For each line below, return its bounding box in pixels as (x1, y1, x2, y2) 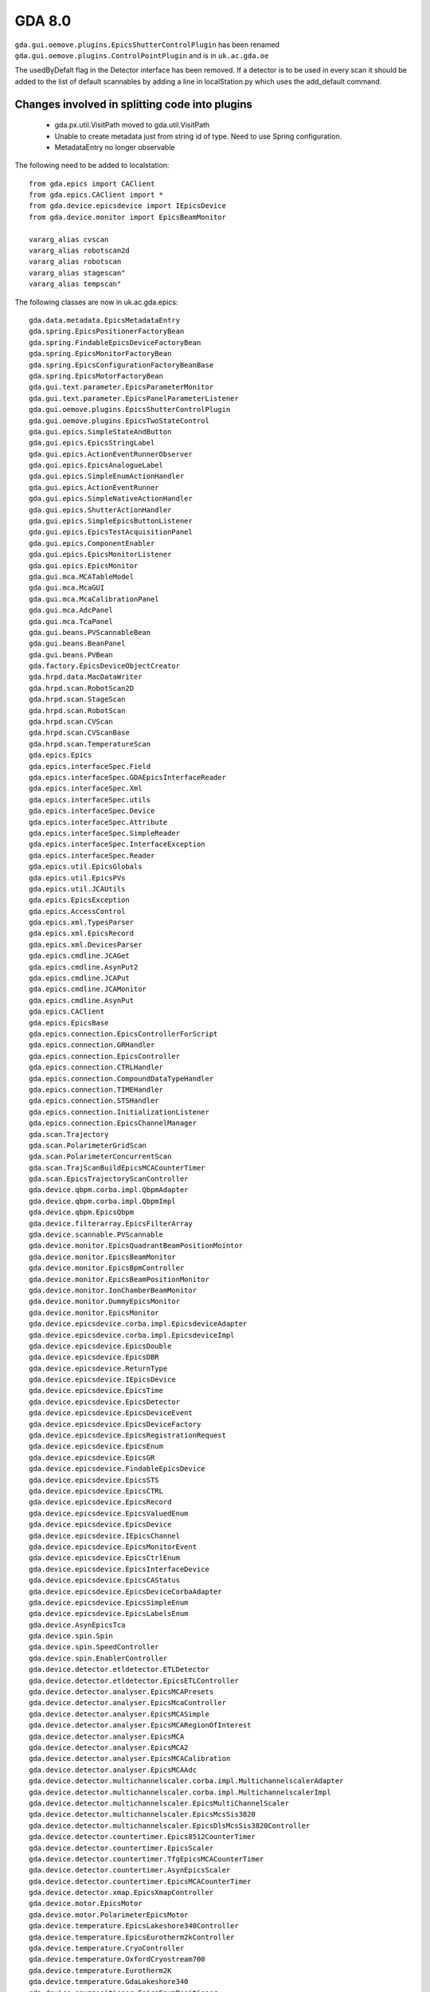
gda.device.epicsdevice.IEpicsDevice (29, 1375, 177, 1384)
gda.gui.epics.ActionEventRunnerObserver (29, 449, 193, 458)
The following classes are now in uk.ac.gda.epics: (14, 297, 178, 307)
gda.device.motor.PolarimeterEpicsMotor (29, 1910, 189, 1919)
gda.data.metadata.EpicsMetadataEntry (29, 316, 181, 324)
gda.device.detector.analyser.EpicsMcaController (29, 1698, 227, 1708)
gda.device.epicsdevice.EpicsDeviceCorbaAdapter (29, 1586, 222, 1596)
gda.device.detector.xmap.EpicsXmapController (29, 1888, 214, 1897)
